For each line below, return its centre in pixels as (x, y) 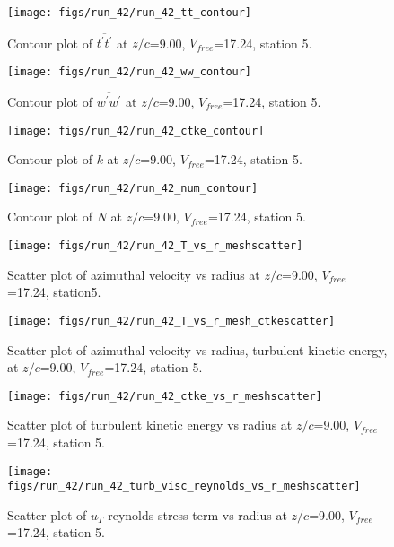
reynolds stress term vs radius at (197, 514)
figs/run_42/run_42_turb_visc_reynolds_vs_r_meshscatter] (184, 486)
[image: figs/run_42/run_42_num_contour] (133, 188)
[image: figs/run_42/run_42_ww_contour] (130, 71)
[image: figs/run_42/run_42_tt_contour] (130, 13)
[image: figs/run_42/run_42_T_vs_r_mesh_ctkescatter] (171, 321)
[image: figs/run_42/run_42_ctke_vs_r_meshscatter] (165, 396)
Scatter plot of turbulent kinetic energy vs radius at (150, 425)
